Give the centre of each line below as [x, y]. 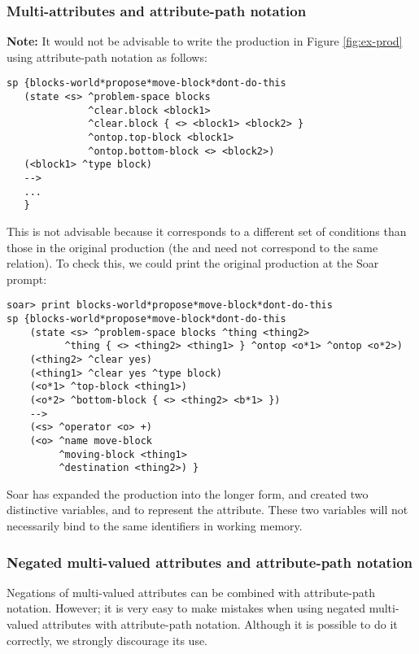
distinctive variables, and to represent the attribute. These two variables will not [207, 510]
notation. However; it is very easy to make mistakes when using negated [186, 608]
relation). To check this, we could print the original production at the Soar [193, 263]
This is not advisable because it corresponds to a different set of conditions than [207, 231]
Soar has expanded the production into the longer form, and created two [188, 493]
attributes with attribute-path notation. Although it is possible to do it [220, 624]
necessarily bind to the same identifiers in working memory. [155, 526]
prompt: [27, 279]
